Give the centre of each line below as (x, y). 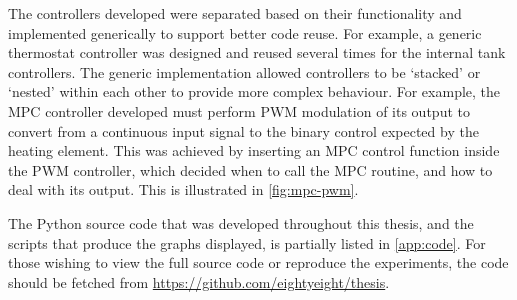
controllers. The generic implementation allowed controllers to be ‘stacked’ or (244, 71)
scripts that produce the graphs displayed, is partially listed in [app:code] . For (247, 242)
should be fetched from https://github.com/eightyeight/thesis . (199, 281)
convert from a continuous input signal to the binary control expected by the (243, 130)
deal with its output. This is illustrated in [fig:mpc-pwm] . (183, 189)
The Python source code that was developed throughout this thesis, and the (241, 222)
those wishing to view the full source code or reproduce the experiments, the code (258, 262)
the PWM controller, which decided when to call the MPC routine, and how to (250, 169)
